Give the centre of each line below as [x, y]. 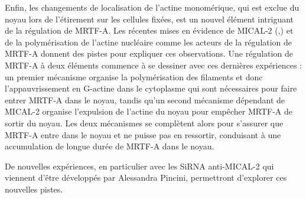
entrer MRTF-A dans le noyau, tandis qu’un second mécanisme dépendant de [145, 99]
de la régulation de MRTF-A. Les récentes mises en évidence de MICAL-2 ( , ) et [149, 30]
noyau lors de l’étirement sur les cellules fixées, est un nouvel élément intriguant [149, 19]
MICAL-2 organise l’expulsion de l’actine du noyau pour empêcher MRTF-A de [149, 111]
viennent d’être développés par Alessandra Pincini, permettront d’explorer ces [146, 177]
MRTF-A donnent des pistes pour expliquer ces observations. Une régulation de [149, 53]
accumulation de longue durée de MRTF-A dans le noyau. [110, 146]
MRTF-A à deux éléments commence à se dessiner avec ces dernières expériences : [153, 65]
